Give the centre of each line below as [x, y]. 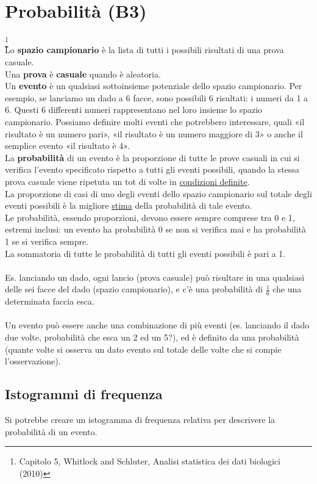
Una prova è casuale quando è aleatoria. [83, 74]
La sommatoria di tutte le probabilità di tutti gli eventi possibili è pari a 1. [145, 253]
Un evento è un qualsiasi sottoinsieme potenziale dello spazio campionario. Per [154, 86]
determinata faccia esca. [50, 301]
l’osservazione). [33, 361]
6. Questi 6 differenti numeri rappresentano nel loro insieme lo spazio [134, 110]
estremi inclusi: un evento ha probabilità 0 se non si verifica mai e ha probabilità [155, 229]
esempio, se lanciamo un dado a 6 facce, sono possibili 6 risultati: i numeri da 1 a [157, 97]
